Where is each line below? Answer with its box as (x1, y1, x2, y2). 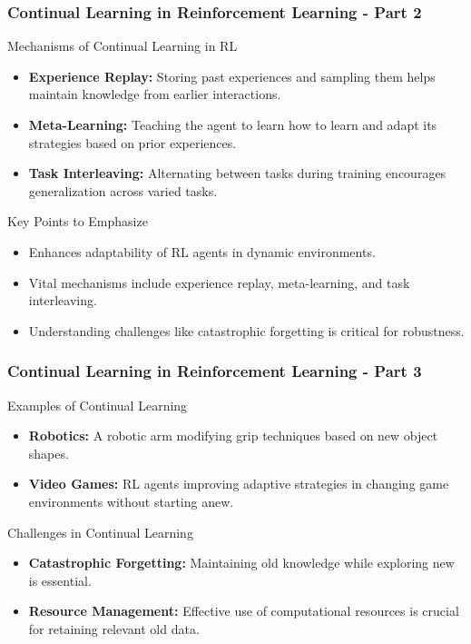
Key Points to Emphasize (7, 212, 148, 231)
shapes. (28, 443, 69, 462)
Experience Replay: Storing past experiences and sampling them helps (28, 66, 436, 85)
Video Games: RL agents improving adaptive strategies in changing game (28, 474, 449, 493)
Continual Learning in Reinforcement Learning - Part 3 (7, 360, 422, 382)
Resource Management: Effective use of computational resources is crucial (28, 601, 459, 620)
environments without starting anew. (28, 491, 234, 510)
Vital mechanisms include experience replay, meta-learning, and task (28, 272, 410, 292)
